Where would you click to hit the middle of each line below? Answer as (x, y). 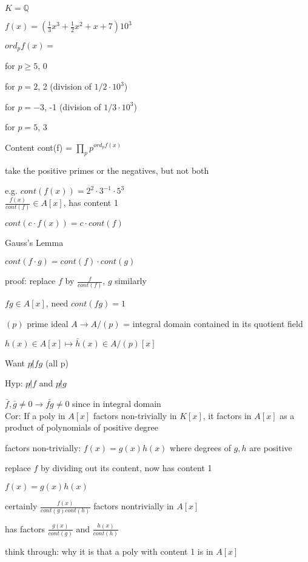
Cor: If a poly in (35, 415)
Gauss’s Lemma (34, 243)
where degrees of (200, 447)
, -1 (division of (73, 106)
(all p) (57, 362)
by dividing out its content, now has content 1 (126, 468)
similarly (131, 281)
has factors (25, 528)
